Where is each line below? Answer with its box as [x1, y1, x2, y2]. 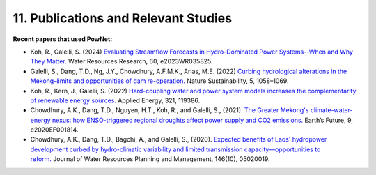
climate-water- [310, 106, 353, 114]
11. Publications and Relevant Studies [13, 10, 233, 26]
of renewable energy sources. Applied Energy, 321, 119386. [30, 96, 201, 105]
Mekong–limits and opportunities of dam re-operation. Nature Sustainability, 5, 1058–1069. [30, 77, 289, 85]
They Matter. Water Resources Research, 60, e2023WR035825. [30, 57, 213, 66]
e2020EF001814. [30, 125, 79, 134]
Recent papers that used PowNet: [13, 35, 113, 43]
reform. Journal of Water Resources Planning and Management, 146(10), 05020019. [30, 155, 271, 163]
